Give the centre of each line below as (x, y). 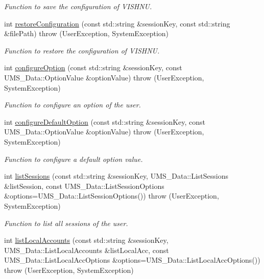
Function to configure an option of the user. (73, 105)
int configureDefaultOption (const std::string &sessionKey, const (105, 121)
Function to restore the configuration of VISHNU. (82, 50)
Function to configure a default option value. (74, 159)
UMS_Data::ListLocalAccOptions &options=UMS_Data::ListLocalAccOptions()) (132, 260)
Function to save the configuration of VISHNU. (78, 6)
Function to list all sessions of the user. (66, 223)
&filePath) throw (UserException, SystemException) (87, 33)
